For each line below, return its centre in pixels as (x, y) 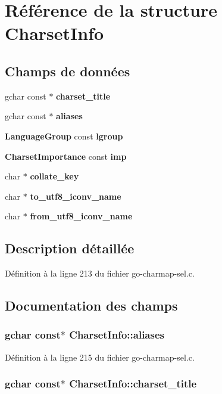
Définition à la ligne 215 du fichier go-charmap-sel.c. (100, 357)
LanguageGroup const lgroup (64, 136)
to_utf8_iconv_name (76, 196)
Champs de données (68, 71)
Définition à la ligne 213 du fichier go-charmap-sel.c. (100, 273)
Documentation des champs (91, 305)
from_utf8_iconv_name (81, 216)
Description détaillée (70, 248)
